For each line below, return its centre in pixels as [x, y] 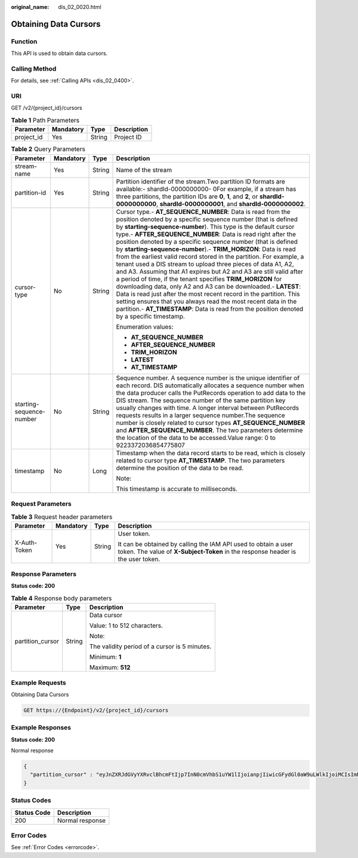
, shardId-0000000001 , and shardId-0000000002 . [231, 204]
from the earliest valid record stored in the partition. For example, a [210, 256]
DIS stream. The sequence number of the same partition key [201, 400]
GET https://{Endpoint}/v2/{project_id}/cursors [96, 710]
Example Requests [38, 682]
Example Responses [41, 728]
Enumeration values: [145, 327]
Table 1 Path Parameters [45, 121]
